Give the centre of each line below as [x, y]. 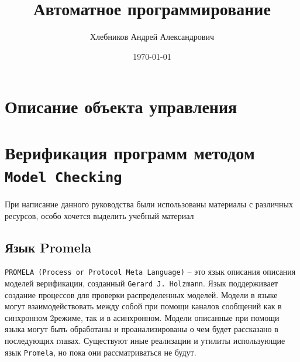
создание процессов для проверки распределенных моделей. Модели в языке [141, 294]
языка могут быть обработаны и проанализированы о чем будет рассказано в [142, 329]
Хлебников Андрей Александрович [152, 37]
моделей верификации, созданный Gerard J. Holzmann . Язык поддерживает [141, 283]
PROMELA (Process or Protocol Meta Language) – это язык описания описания [150, 271]
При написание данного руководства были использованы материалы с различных [149, 204]
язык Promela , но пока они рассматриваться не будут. [101, 352]
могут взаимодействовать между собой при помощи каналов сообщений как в [143, 306]
